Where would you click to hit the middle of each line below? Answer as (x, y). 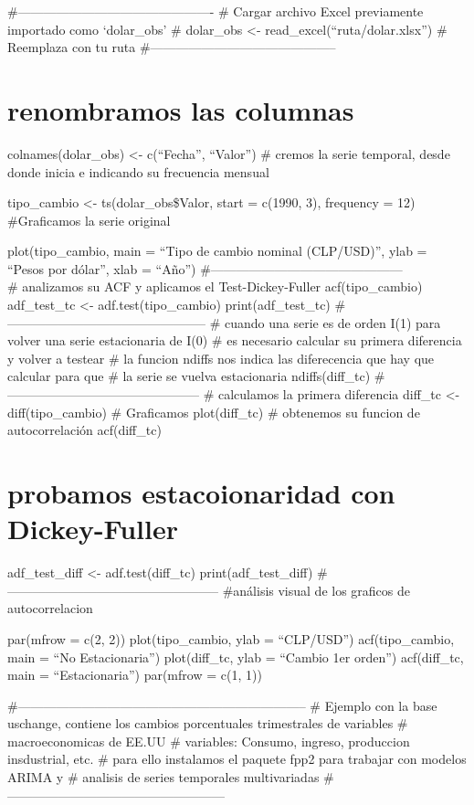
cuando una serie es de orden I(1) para (332, 322)
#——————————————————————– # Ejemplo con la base (222, 705)
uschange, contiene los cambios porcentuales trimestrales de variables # (208, 723)
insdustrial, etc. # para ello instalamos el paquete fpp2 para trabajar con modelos (237, 759)
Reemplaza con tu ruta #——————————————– (172, 47)
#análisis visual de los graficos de (316, 590)
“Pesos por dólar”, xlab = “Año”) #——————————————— (205, 268)
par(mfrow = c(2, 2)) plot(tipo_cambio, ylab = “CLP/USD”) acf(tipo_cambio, (231, 638)
